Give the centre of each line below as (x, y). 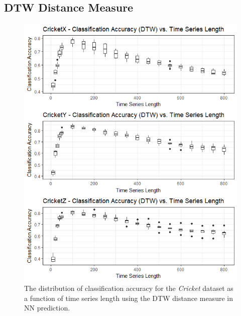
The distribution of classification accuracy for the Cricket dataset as (129, 288)
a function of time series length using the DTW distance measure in (129, 298)
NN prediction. (47, 308)
